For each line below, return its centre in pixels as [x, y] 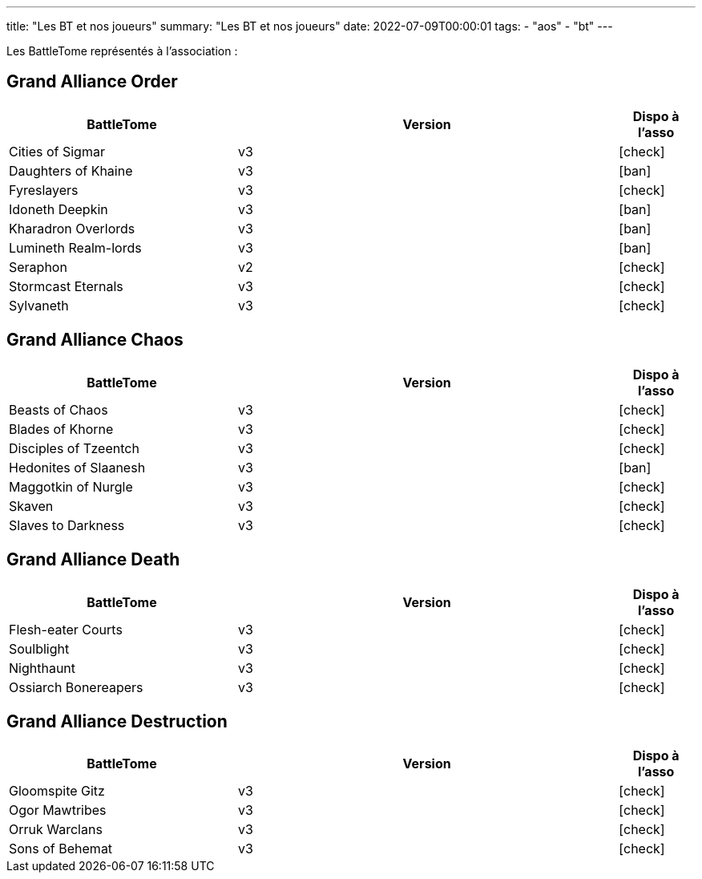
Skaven [31, 506]
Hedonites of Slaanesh [77, 467]
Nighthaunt [42, 668]
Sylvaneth [39, 305]
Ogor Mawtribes [58, 810]
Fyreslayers [44, 190]
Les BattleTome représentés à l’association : [122, 51]
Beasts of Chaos [58, 409]
